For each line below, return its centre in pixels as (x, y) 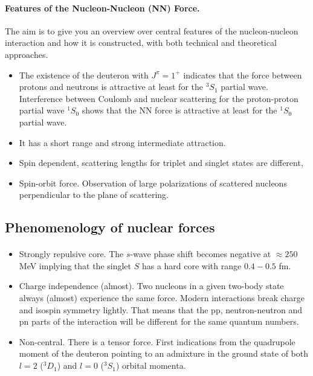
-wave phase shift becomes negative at (201, 254)
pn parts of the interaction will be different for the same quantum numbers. (159, 321)
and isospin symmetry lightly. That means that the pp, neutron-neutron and (161, 309)
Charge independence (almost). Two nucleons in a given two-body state (151, 286)
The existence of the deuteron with (84, 75)
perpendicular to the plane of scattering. (94, 195)
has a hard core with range (192, 265)
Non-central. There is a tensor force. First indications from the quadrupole (157, 341)
